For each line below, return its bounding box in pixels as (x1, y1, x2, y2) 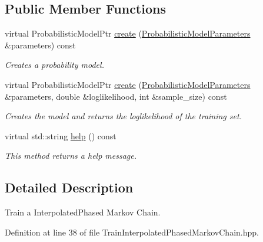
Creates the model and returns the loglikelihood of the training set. (5, 110, 242, 122)
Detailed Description (5, 178, 134, 197)
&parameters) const (5, 38, 76, 51)
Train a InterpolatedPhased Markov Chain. (5, 206, 161, 218)
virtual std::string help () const (5, 129, 116, 142)
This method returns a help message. (5, 149, 137, 162)
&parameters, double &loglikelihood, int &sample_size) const (5, 90, 227, 102)
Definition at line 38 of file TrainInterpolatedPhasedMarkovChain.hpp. (5, 225, 259, 238)
